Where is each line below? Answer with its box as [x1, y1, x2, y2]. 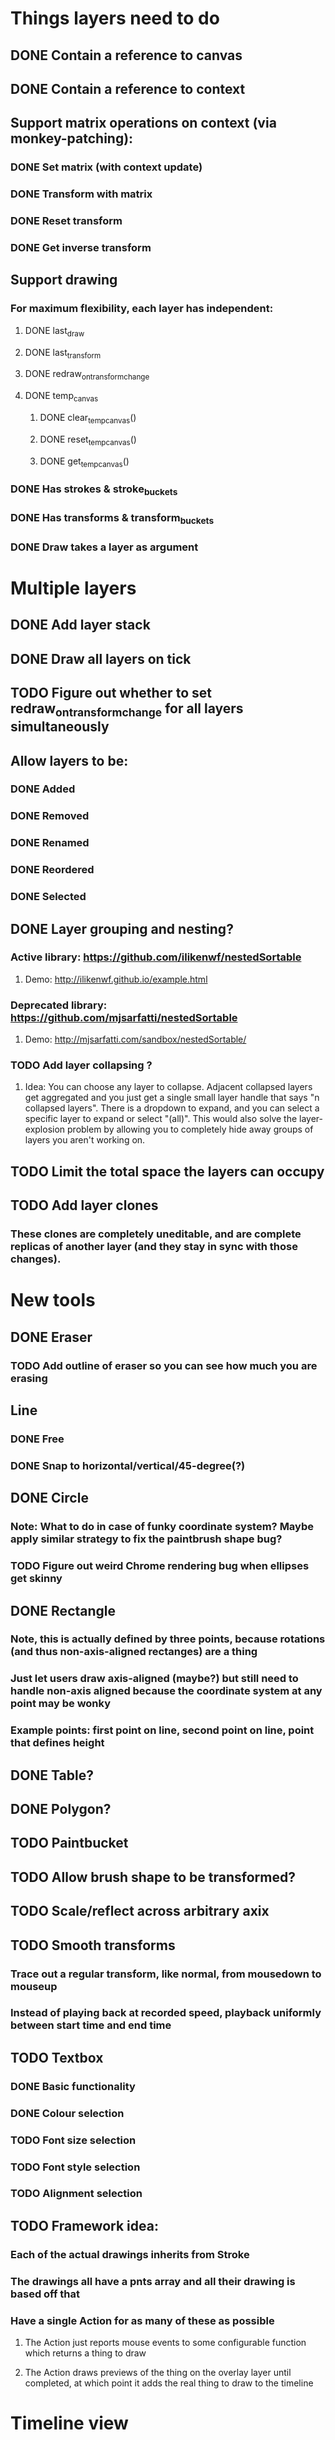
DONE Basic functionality [10, 2079, 136, 2093]
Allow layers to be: [10, 752, 129, 769]
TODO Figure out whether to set [10, 684, 212, 701]
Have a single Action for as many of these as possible [10, 2313, 275, 2327]
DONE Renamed [10, 836, 90, 850]
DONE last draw [24, 324, 85, 339]
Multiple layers [10, 577, 137, 599]
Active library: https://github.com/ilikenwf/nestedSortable [10, 950, 302, 964]
